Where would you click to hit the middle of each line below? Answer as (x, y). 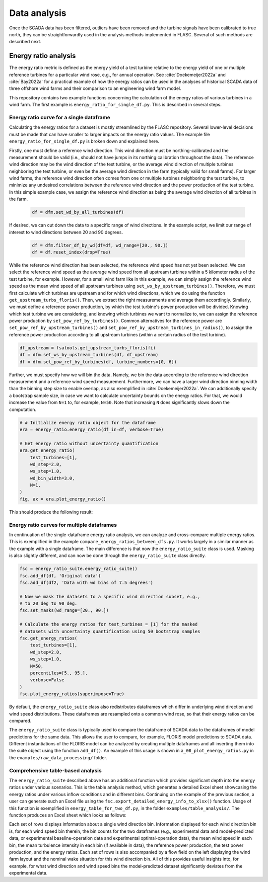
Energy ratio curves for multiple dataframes (63, 525)
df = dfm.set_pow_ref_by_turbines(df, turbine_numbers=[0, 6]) (98, 362)
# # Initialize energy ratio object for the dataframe (88, 423)
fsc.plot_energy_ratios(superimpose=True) (72, 694)
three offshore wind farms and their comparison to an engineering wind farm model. (95, 88)
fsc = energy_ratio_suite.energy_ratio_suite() (78, 569)
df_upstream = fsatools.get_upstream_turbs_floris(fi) (88, 348)
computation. (23, 409)
